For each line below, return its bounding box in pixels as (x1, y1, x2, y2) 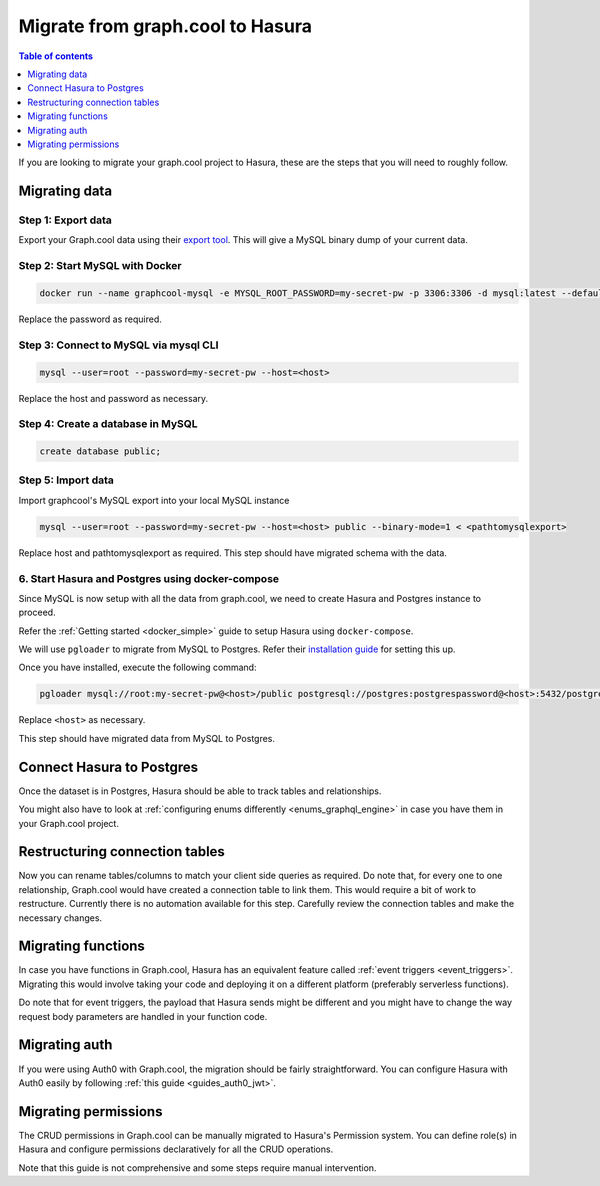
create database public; (39, 446, 162, 457)
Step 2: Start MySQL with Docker (18, 259, 182, 273)
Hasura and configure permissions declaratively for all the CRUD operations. (18, 1143, 334, 1155)
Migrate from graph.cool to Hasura (18, 15, 312, 37)
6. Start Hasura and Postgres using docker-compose (18, 571, 280, 585)
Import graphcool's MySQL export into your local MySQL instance (18, 494, 290, 506)
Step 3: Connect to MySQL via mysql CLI (18, 338, 219, 352)
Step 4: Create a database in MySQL (18, 417, 199, 431)
